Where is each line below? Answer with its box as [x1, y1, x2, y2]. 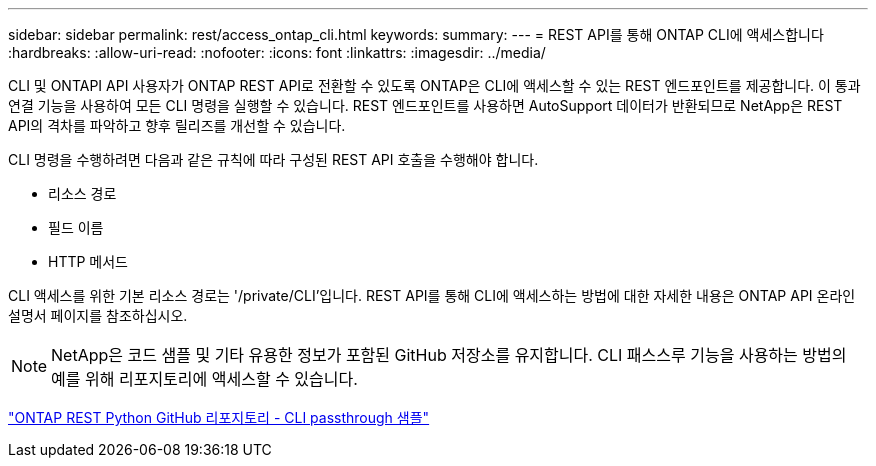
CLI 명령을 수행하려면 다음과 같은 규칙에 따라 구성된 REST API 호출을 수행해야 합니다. [8, 151, 539, 168]
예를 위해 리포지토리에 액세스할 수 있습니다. [51, 369, 358, 389]
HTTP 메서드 [48, 253, 128, 270]
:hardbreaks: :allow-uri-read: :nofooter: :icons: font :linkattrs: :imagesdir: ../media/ [8, 44, 546, 61]
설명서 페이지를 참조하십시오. [8, 307, 188, 324]
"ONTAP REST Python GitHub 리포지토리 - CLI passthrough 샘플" [8, 409, 430, 426]
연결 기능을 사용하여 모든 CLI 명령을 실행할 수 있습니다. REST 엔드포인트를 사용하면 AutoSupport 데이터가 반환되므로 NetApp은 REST [8, 97, 843, 114]
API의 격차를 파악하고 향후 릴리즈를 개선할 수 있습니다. [8, 117, 346, 134]
